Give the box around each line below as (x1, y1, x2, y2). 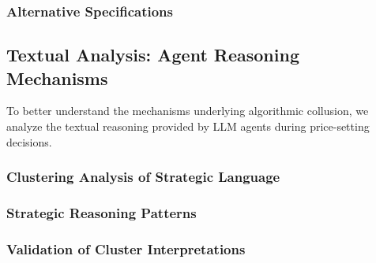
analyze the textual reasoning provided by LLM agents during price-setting (6, 118, 370, 135)
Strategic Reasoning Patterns (6, 202, 197, 222)
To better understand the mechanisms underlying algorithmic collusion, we (6, 102, 369, 119)
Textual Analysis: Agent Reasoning (6, 43, 299, 67)
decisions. (6, 133, 52, 150)
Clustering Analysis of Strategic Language (6, 167, 280, 187)
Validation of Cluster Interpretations (6, 239, 246, 258)
